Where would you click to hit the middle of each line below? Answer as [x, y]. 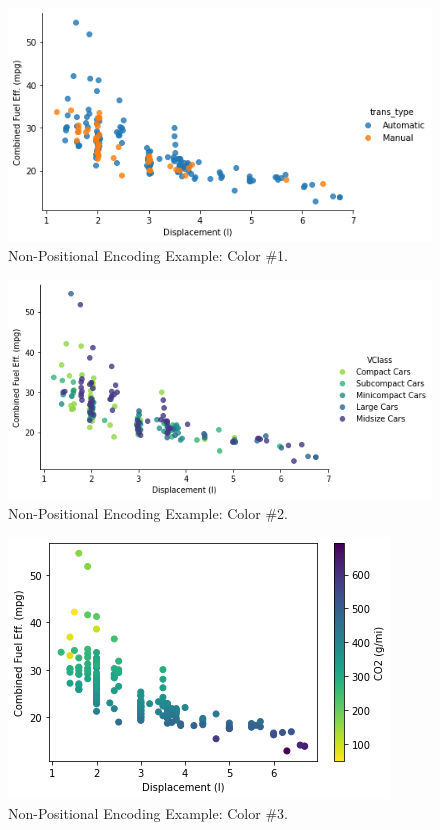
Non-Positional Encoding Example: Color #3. [148, 812]
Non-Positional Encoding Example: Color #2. [148, 512]
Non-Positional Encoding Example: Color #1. [148, 255]
